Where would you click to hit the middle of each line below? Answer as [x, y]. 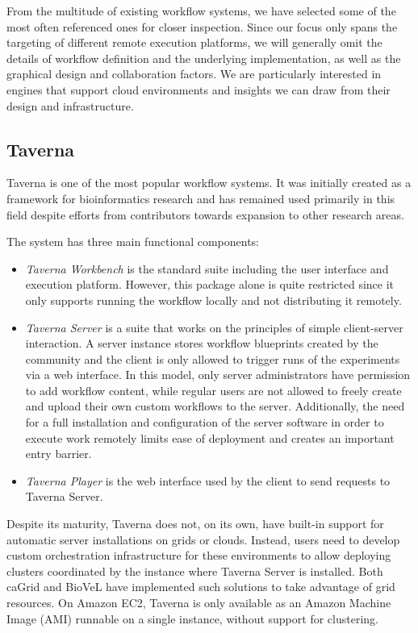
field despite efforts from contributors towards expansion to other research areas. [205, 214]
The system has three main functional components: [133, 242]
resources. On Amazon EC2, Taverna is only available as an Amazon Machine [199, 603]
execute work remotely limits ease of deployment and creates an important [210, 437]
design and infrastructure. [70, 105]
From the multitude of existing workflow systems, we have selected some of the [201, 10]
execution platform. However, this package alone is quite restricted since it [209, 284]
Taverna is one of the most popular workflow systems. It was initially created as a [209, 183]
